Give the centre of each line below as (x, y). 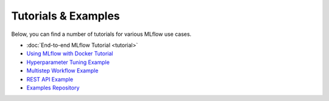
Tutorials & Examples (65, 16)
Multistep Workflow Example (62, 71)
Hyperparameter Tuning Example (68, 62)
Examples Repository (53, 88)
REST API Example (50, 79)
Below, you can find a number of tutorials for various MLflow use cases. (101, 34)
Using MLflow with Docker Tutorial (70, 54)
